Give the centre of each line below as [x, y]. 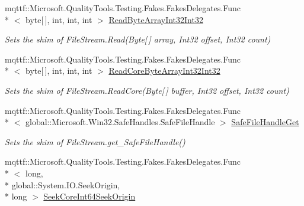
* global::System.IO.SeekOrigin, [63, 184]
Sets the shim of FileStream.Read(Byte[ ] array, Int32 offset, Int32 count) [138, 39]
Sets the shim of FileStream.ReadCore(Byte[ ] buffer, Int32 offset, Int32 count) [147, 90]
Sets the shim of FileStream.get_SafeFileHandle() [95, 141]
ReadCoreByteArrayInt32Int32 [164, 71]
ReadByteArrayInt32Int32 [156, 19]
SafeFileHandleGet [265, 122]
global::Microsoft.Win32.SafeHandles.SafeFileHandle [120, 122]
